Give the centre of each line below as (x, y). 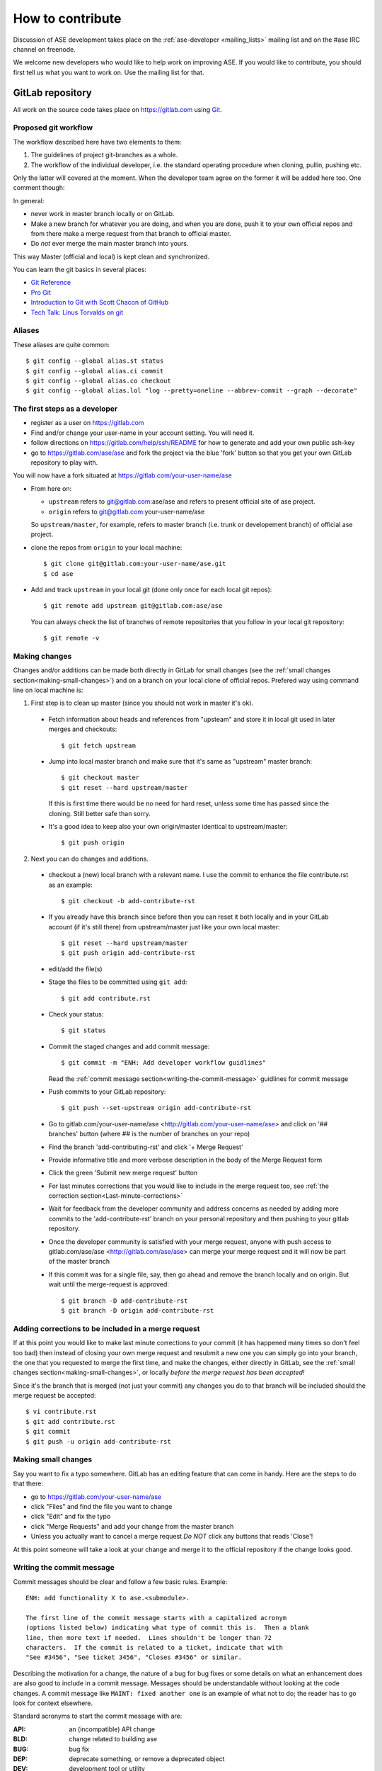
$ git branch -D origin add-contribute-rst (138, 1311)
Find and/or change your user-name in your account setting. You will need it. (143, 433)
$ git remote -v (71, 638)
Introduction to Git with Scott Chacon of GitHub (100, 302)
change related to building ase (113, 1739)
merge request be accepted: (54, 1396)
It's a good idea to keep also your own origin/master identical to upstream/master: (168, 826)
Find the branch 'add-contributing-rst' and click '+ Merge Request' (146, 1147)
